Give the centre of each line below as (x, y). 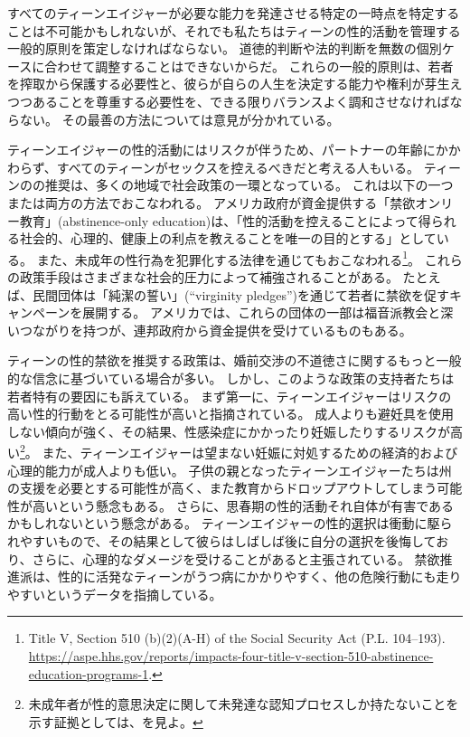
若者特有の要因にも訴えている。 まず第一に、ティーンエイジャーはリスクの (230, 396)
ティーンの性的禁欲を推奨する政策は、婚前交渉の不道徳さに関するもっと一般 (235, 360)
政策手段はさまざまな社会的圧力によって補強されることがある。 (209, 276)
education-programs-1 (89, 673)
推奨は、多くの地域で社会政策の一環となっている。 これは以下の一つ (249, 185)
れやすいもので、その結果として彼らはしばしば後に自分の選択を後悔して (222, 540)
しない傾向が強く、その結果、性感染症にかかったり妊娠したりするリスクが (229, 431)
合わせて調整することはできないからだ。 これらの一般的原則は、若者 (249, 66)
